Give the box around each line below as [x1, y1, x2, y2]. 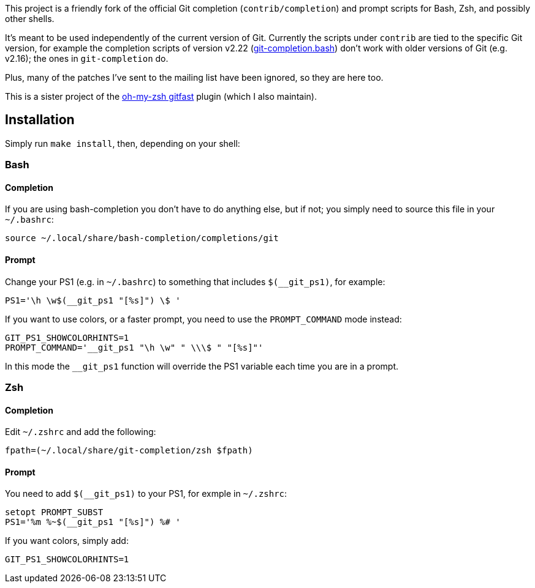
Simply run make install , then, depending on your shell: [5, 138, 240, 149]
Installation [5, 112, 75, 128]
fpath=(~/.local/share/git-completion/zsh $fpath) [5, 445, 253, 456]
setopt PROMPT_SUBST [5, 507, 104, 518]
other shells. [5, 13, 55, 24]
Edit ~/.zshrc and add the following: [5, 426, 156, 437]
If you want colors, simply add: [5, 535, 129, 546]
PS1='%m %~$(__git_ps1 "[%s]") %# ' [5, 517, 181, 527]
